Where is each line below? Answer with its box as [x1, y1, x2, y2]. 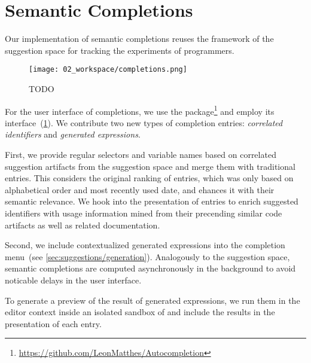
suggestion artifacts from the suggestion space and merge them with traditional [5, 160, 295, 172]
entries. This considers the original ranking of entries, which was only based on [5, 172, 294, 184]
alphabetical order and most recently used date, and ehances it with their [5, 183, 275, 196]
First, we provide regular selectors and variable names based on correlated [5, 148, 276, 160]
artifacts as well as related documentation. [5, 218, 160, 231]
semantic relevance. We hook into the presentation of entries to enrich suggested [5, 195, 298, 208]
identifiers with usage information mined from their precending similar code [5, 206, 282, 219]
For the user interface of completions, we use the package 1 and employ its [5, 103, 275, 117]
